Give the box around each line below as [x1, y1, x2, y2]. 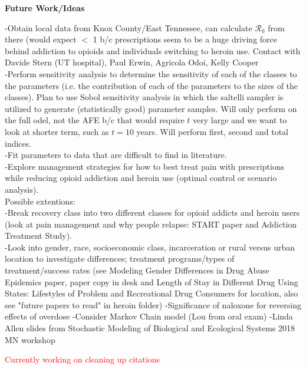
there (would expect [5, 33, 77, 45]
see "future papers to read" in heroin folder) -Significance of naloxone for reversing [5, 298, 301, 311]
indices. [5, 137, 32, 149]
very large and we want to [193, 114, 287, 126]
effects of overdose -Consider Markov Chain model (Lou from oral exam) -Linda [5, 310, 293, 322]
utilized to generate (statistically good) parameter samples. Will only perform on [5, 102, 297, 114]
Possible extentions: [5, 195, 75, 207]
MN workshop [5, 333, 55, 345]
